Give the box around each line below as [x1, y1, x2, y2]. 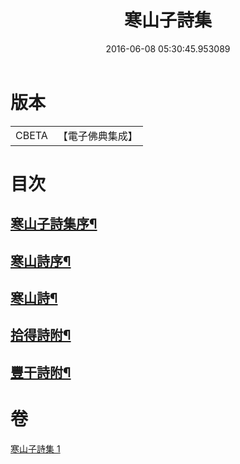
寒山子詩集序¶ [10, 216, 98, 233]
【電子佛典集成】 [57, 129, 138, 143]
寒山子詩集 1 [10, 442, 61, 455]
